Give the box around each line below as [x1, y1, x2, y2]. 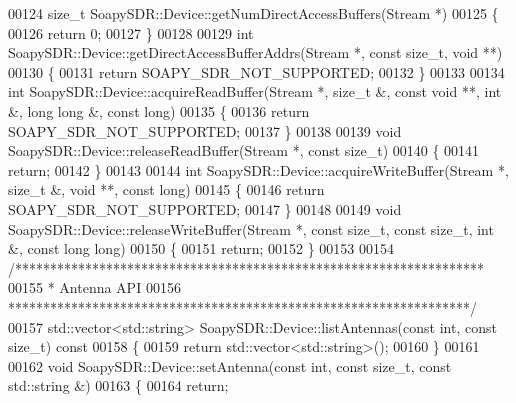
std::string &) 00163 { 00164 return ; [8, 375, 229, 396]
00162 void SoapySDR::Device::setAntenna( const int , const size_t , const [8, 355, 452, 376]
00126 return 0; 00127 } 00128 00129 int [8, 22, 254, 43]
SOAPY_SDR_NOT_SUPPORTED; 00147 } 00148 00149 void [8, 198, 402, 219]
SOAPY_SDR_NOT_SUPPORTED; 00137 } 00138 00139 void [8, 120, 402, 141]
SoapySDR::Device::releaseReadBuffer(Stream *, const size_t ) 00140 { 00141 [8, 140, 480, 161]
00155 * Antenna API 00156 [8, 277, 181, 298]
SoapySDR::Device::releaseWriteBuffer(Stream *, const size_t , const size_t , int [8, 218, 494, 239]
